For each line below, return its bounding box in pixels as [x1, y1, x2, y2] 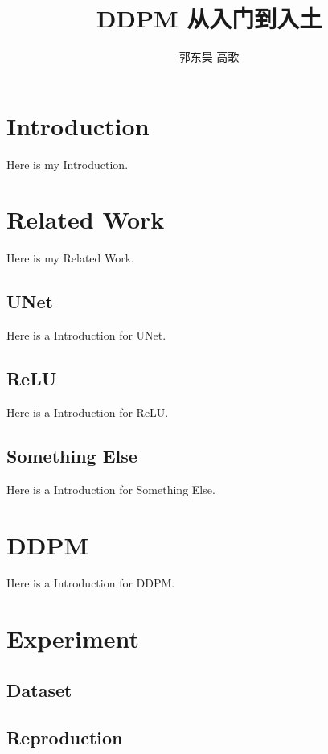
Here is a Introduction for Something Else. [6, 480, 215, 497]
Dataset [6, 677, 72, 702]
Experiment [6, 622, 140, 655]
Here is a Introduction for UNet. [6, 327, 166, 344]
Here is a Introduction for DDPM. [6, 575, 175, 591]
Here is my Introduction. [6, 155, 129, 172]
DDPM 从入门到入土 [96, 2, 322, 35]
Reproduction [6, 724, 123, 749]
